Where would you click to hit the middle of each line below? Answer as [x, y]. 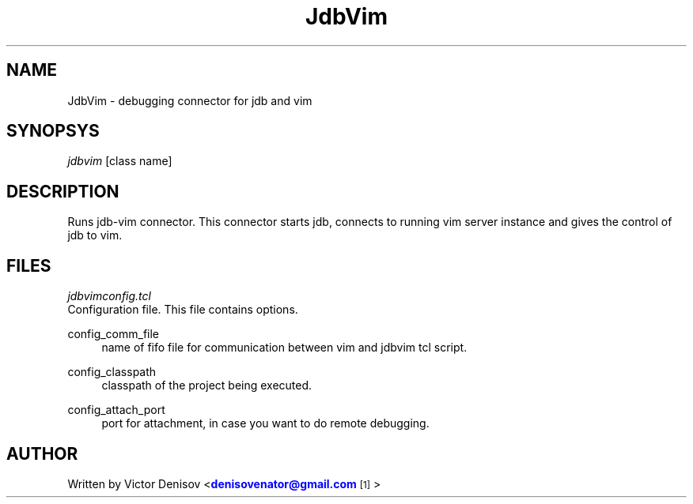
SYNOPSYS [53, 131]
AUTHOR [42, 453]
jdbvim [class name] [120, 161]
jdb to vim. [95, 235]
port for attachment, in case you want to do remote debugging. [265, 423]
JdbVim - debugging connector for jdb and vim [190, 100]
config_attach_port [116, 410]
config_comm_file [114, 334]
